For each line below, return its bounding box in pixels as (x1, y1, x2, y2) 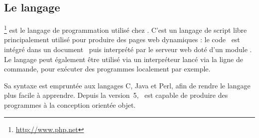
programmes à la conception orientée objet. (4, 100, 136, 110)
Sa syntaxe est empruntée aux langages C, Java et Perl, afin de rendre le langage (4, 80, 251, 90)
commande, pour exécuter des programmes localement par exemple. (4, 64, 211, 74)
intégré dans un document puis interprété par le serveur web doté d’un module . (4, 44, 252, 55)
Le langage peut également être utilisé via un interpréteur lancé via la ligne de (4, 54, 243, 64)
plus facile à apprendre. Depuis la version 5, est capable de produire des (4, 90, 228, 100)
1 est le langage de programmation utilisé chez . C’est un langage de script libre (4, 23, 247, 35)
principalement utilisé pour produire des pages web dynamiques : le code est (4, 34, 240, 45)
